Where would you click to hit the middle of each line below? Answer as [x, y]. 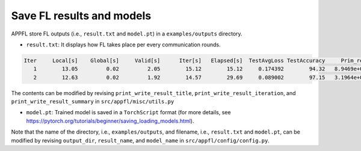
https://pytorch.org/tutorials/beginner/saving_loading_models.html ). [110, 121]
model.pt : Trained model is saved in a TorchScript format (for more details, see [128, 112]
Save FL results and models [81, 16]
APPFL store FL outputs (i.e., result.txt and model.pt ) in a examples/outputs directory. [127, 34]
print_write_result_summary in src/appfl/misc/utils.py [93, 102]
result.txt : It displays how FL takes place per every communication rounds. [123, 45]
